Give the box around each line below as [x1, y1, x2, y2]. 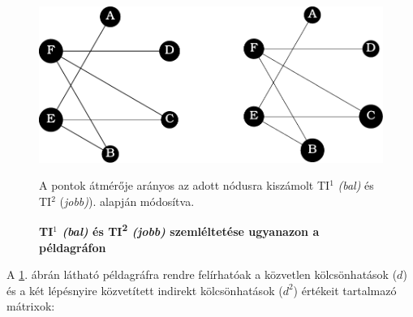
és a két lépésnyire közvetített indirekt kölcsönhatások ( [6, 281, 283, 298]
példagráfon [39, 238, 106, 255]
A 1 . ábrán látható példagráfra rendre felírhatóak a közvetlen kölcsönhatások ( [6, 266, 398, 283]
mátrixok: [6, 298, 55, 315]
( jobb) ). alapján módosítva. [59, 192, 195, 209]
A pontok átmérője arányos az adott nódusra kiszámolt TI [39, 177, 330, 194]
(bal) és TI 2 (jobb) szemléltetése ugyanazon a [62, 221, 320, 239]
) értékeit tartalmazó [293, 281, 397, 298]
